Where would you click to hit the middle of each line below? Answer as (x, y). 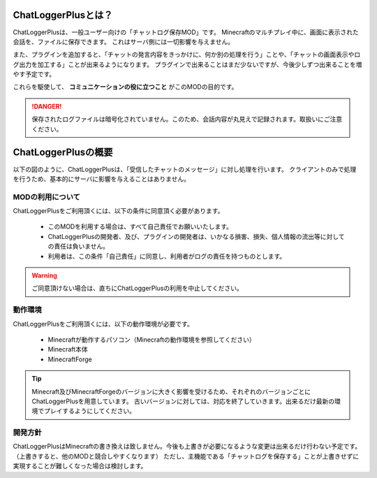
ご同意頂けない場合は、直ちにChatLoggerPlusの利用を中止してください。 (138, 288)
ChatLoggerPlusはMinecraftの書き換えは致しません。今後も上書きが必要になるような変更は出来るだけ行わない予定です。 (187, 447)
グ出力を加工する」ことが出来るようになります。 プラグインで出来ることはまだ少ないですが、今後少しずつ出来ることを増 (187, 64)
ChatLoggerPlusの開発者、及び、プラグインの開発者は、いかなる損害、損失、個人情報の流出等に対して (196, 236)
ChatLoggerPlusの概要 (63, 153)
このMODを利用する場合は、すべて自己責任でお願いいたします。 (140, 226)
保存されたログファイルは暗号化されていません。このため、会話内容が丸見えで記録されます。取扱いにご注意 (187, 119)
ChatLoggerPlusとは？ (63, 15)
